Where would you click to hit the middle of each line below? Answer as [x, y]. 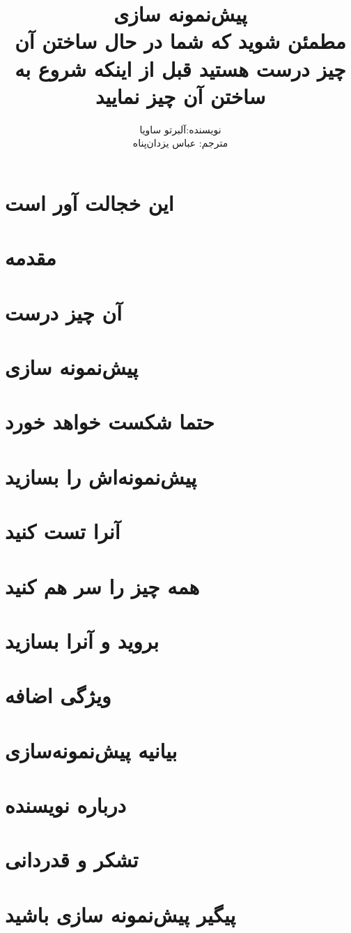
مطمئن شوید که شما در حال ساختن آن [180, 41]
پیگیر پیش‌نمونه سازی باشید [120, 914]
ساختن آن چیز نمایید [180, 95]
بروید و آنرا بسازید [82, 640]
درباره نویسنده [66, 805]
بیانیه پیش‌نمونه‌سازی [91, 750]
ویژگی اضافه [58, 695]
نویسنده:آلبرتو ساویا [180, 129]
